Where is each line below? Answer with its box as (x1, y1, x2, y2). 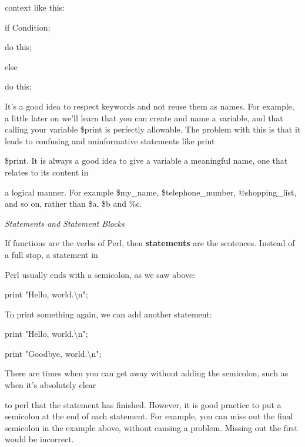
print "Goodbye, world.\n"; (5, 347, 102, 359)
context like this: (5, 1, 65, 13)
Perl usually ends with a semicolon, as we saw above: (5, 268, 196, 280)
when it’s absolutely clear (5, 379, 96, 391)
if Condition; (5, 21, 51, 33)
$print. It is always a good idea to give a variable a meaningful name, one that (5, 154, 288, 167)
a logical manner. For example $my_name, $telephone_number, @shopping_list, (5, 186, 297, 198)
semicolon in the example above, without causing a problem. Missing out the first (5, 421, 299, 433)
